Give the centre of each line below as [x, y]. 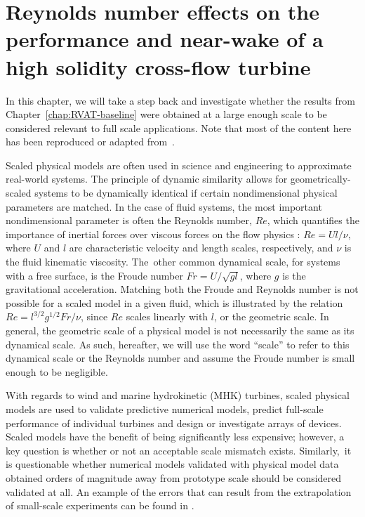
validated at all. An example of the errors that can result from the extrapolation [179, 491]
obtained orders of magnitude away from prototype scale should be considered [174, 477]
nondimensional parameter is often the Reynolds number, [129, 220]
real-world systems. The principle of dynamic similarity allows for [147, 179]
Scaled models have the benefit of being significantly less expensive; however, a [175, 437]
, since [94, 316]
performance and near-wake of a [165, 39]
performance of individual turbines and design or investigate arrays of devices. [174, 423]
